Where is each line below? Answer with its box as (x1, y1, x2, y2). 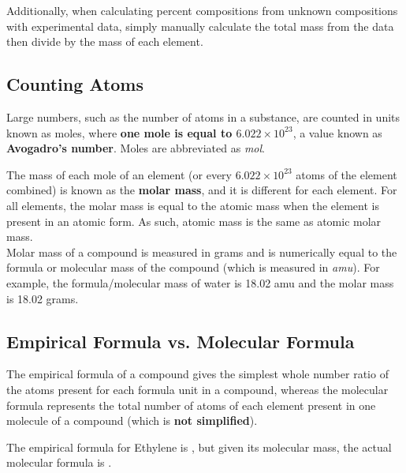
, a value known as (292, 124, 382, 141)
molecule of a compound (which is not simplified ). (6, 412, 258, 429)
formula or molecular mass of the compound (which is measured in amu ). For (6, 259, 380, 276)
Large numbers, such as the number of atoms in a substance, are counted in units (6, 108, 400, 125)
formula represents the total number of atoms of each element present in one (6, 396, 376, 413)
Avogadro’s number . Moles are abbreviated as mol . (6, 140, 265, 156)
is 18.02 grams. (6, 290, 79, 306)
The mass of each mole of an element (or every (6, 166, 232, 182)
